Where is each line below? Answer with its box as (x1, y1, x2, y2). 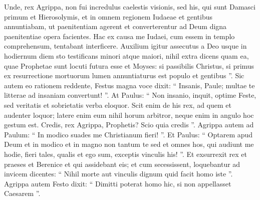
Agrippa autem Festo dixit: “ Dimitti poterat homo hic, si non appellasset (4, 178, 231, 188)
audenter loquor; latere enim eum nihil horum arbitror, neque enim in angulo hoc (4, 109, 254, 120)
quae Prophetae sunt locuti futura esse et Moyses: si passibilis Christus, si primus (4, 60, 254, 71)
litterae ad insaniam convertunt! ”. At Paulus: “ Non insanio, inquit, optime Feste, (4, 90, 256, 100)
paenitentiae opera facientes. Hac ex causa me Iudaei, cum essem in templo (4, 31, 235, 41)
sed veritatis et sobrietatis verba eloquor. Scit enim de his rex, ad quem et (4, 99, 231, 110)
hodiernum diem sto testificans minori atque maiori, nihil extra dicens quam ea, (4, 50, 249, 61)
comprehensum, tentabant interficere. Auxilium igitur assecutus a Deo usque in (4, 41, 247, 51)
